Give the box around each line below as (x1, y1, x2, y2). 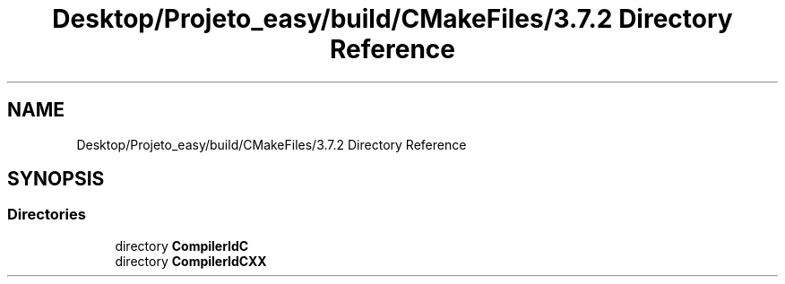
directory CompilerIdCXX (115, 253, 267, 269)
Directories (7, 205, 86, 224)
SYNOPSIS (7, 168, 105, 191)
